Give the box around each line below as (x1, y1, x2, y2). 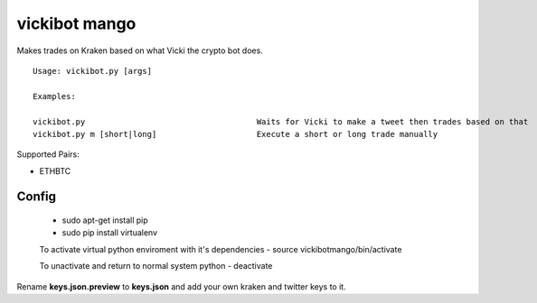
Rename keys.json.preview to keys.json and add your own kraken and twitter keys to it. (16, 280, 347, 292)
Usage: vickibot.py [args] (33, 66, 153, 76)
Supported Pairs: (16, 149, 80, 160)
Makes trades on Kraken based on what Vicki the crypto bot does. (16, 45, 264, 56)
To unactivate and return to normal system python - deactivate (39, 261, 273, 271)
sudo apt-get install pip (61, 215, 148, 225)
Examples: (33, 91, 76, 101)
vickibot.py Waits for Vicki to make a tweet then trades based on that (33, 116, 529, 126)
